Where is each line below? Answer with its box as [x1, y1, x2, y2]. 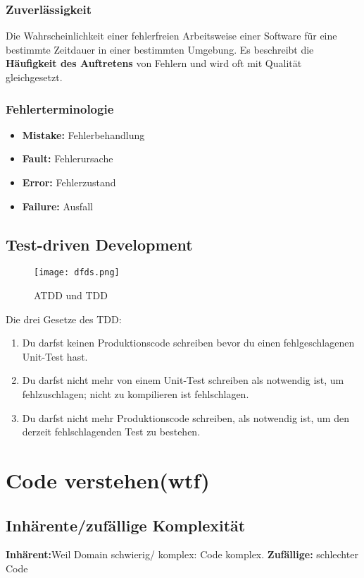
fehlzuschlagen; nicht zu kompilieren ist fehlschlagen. [22, 387, 249, 402]
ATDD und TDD [34, 288, 108, 303]
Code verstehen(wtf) [6, 465, 210, 494]
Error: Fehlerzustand [22, 175, 116, 189]
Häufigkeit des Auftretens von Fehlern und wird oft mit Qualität [6, 56, 302, 71]
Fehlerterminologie [6, 100, 114, 117]
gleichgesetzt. [6, 70, 63, 84]
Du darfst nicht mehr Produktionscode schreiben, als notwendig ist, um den [22, 410, 349, 425]
